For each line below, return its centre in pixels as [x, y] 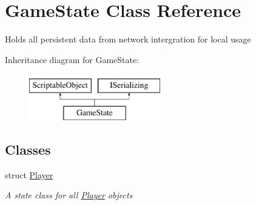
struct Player [29, 174]
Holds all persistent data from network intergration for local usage [128, 39]
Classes [28, 149]
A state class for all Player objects [69, 195]
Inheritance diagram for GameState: [72, 59]
